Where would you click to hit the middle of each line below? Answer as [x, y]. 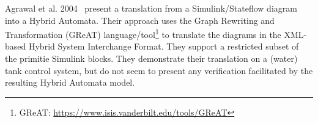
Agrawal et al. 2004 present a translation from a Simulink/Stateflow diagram [151, 8]
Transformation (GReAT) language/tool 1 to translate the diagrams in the [143, 33]
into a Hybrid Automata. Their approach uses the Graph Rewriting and [140, 20]
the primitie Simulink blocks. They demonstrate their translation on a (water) [151, 58]
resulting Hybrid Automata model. [70, 82]
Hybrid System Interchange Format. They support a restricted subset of [164, 46]
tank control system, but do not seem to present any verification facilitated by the [159, 70]
